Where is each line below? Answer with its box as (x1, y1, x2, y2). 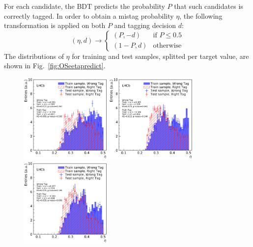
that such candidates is (174, 1, 243, 11)
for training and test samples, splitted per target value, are (72, 51, 249, 61)
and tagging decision (114, 20, 176, 30)
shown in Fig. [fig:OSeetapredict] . (4, 60, 106, 71)
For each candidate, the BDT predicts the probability (4, 1, 165, 11)
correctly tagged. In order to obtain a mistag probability (4, 10, 174, 21)
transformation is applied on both (4, 20, 106, 30)
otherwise (153, 42, 182, 50)
